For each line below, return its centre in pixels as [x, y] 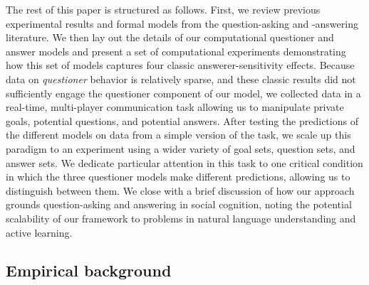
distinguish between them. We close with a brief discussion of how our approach [180, 190]
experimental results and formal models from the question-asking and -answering [182, 23]
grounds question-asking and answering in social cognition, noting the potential [179, 204]
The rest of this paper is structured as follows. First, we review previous [163, 9]
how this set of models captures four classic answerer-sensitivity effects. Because [180, 65]
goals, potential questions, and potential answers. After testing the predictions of [182, 120]
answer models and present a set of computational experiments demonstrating [176, 51]
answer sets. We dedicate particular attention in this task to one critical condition [184, 162]
